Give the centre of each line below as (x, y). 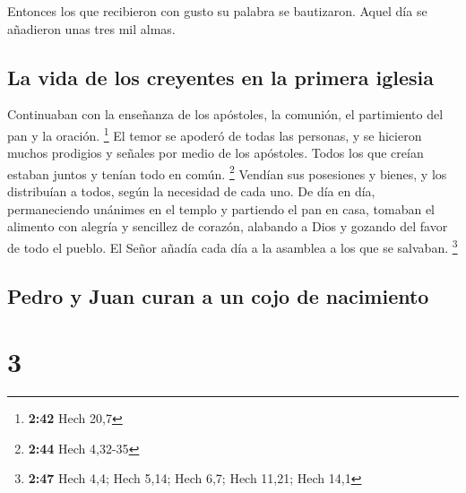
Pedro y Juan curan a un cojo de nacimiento (218, 295)
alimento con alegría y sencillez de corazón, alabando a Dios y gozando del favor (228, 226)
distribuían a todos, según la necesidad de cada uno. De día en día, (191, 191)
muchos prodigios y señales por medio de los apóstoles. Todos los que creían (216, 153)
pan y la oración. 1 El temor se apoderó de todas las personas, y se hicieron (215, 134)
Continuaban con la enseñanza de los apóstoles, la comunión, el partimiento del (225, 114)
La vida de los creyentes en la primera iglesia (221, 77)
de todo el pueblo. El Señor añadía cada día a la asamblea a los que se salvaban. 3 (233, 246)
